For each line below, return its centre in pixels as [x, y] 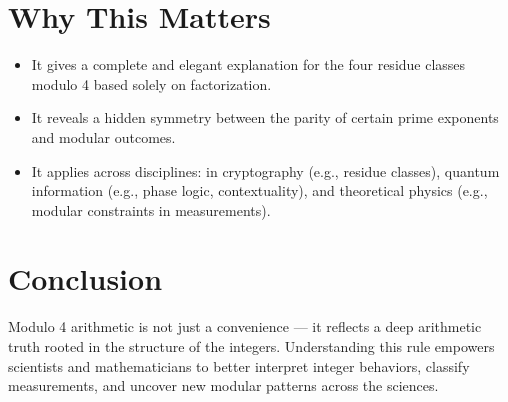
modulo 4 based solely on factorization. [151, 83]
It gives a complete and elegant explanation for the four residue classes [248, 64]
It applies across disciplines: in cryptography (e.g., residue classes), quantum [265, 170]
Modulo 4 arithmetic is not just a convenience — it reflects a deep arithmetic [245, 326]
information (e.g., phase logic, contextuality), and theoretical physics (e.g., [259, 190]
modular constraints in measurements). [151, 209]
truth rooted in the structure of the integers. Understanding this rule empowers [251, 346]
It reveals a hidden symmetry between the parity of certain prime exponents [265, 117]
